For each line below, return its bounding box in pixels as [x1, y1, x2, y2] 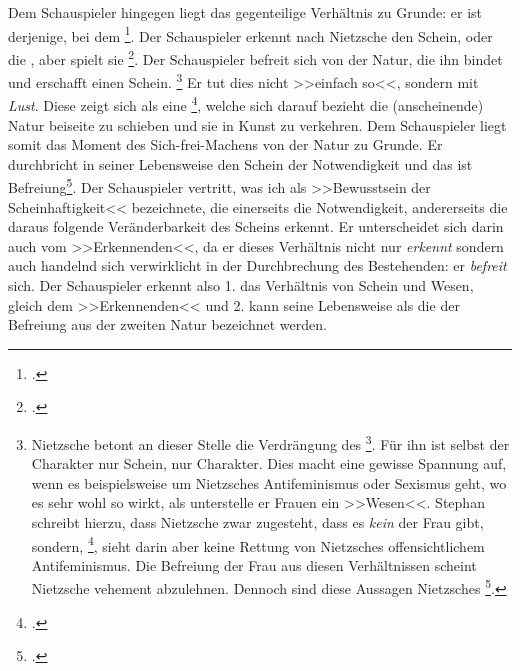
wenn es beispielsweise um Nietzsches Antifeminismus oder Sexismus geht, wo [31, 472, 507, 493]
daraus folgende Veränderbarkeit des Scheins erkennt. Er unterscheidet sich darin [8, 216, 504, 237]
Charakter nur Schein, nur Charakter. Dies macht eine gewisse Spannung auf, [31, 453, 507, 474]
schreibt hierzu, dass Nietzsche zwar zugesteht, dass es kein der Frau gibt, [31, 512, 484, 532]
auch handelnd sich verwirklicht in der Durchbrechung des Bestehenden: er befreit [8, 255, 507, 276]
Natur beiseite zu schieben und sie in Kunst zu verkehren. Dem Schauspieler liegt [8, 114, 507, 135]
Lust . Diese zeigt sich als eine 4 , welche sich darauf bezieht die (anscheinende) [8, 92, 484, 115]
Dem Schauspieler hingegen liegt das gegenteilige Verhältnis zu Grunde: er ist [8, 2, 483, 22]
